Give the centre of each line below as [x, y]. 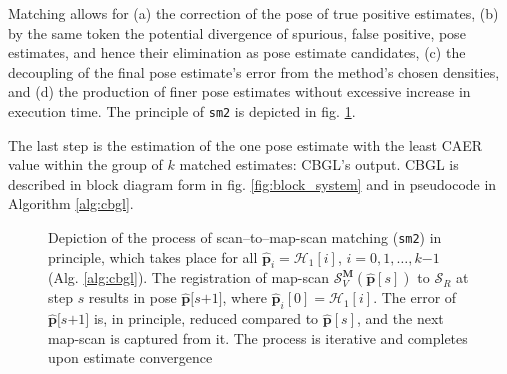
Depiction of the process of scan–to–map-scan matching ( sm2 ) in [245, 237]
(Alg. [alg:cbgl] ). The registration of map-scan [189, 277]
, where [244, 297]
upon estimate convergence [130, 357]
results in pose [132, 297]
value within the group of [85, 164]
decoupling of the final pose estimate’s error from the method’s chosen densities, [254, 71]
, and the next [400, 318]
